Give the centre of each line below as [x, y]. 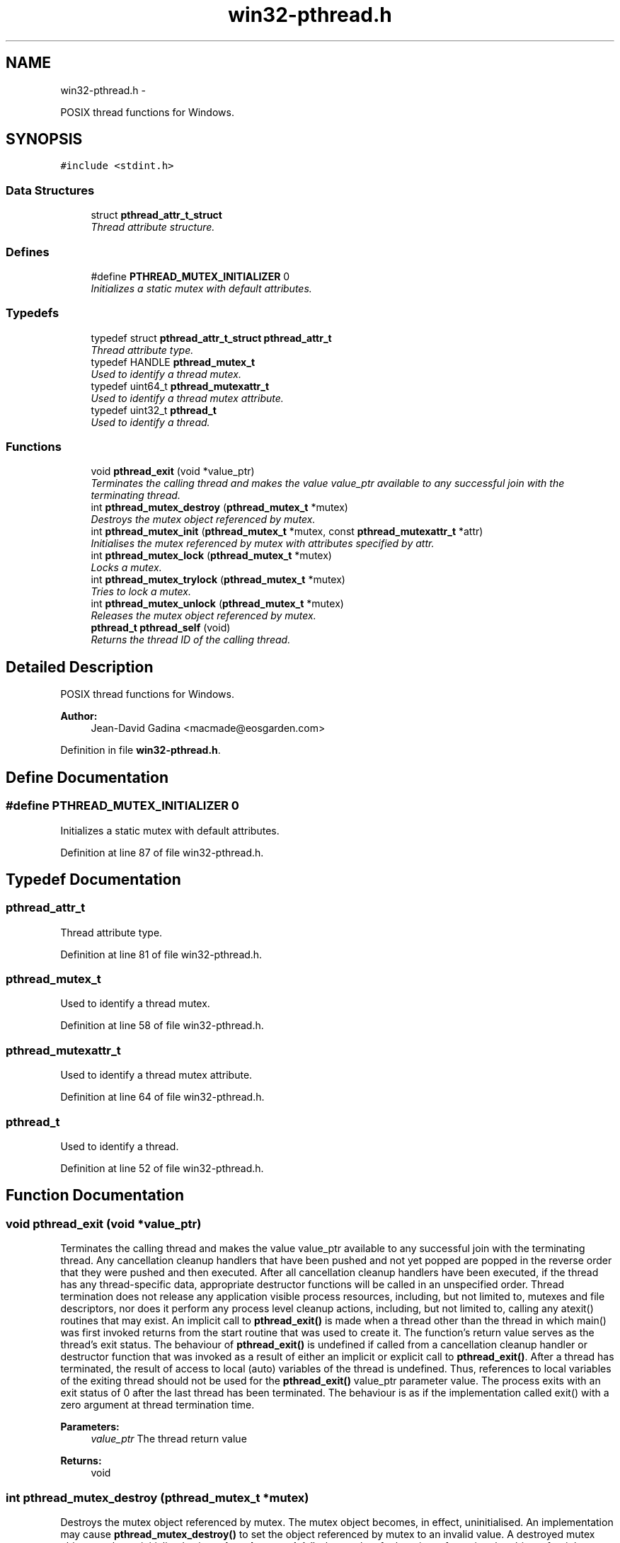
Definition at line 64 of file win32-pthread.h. [162, 1097]
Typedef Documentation [93, 879]
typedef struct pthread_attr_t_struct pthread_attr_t [211, 338]
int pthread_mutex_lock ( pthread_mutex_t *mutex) [211, 556]
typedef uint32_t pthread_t [154, 410]
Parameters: [90, 1427]
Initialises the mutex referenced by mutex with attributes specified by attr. [263, 544]
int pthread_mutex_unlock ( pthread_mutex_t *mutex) [217, 604]
